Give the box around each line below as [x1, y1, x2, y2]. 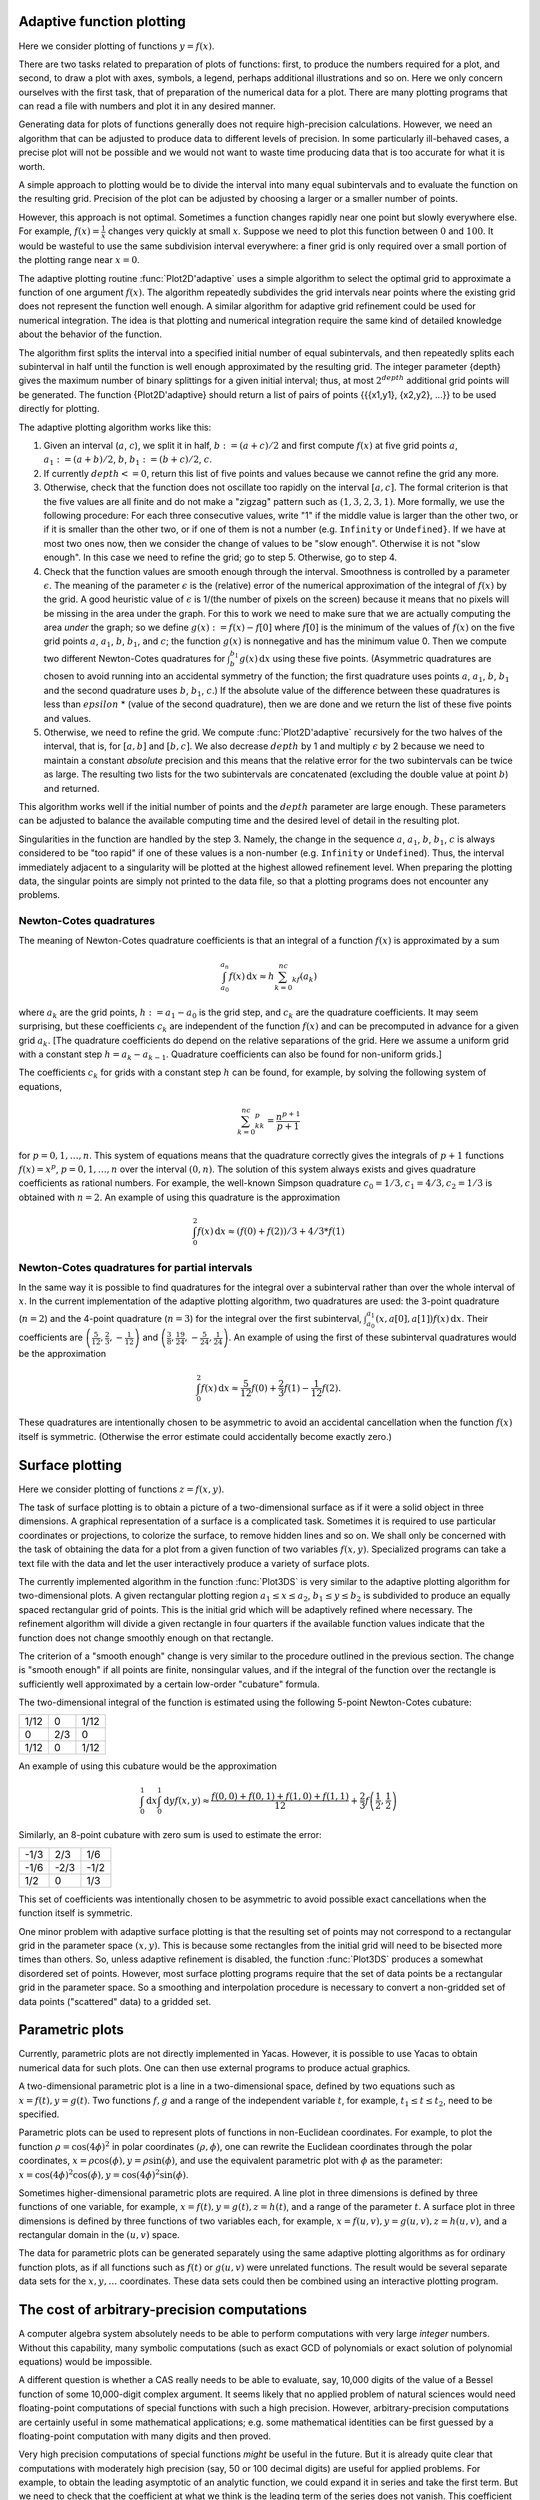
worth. [18, 160, 45, 172]
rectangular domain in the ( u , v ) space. [18, 2229, 180, 2241]
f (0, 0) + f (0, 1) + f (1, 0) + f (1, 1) [211, 1791, 350, 1802]
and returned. [43, 782, 100, 794]
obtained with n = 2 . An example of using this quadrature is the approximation [18, 1191, 340, 1203]
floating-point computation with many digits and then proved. [18, 2430, 272, 2442]
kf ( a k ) [291, 970, 318, 984]
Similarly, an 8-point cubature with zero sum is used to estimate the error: [18, 1829, 322, 1841]
